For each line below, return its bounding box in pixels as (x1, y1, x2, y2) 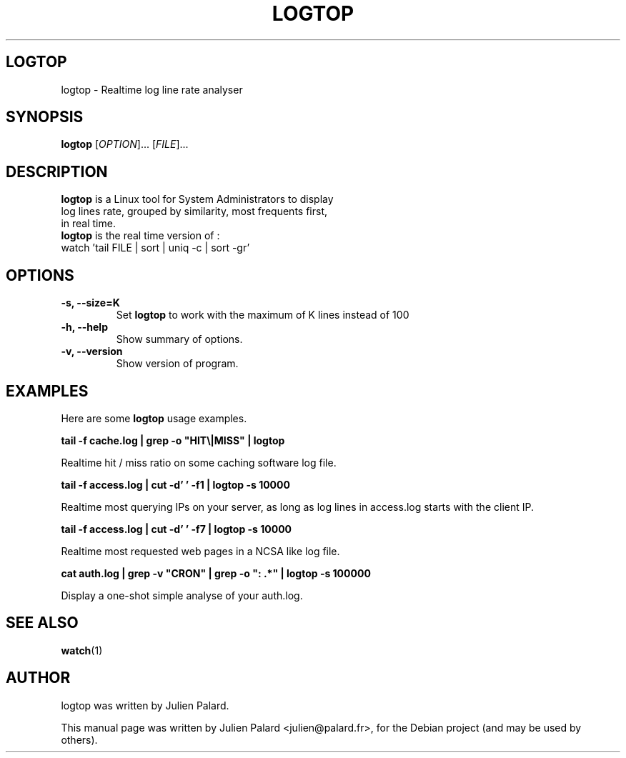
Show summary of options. (116, 333, 243, 346)
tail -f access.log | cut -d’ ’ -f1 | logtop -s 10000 (61, 478, 290, 491)
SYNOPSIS (6, 108, 84, 126)
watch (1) (61, 644, 103, 657)
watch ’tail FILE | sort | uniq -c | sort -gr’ (61, 241, 250, 254)
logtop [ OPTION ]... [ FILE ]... (61, 138, 189, 151)
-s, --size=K (61, 296, 120, 309)
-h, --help (61, 321, 108, 334)
